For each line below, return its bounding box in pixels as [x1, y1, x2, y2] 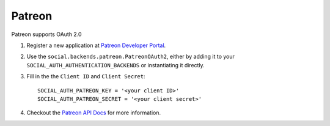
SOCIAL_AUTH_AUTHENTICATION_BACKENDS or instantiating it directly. [26, 61, 205, 69]
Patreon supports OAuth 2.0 [11, 31, 82, 38]
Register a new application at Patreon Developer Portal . [26, 42, 166, 49]
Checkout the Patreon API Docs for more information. [26, 109, 161, 116]
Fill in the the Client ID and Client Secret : [26, 73, 145, 80]
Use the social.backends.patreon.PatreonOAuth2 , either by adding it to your [26, 53, 235, 61]
